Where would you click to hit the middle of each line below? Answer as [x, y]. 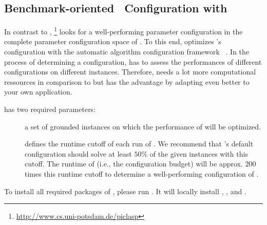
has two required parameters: [50, 109]
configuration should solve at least [78, 153]
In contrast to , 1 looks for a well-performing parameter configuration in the [123, 31]
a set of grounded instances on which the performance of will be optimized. [143, 126]
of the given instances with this [199, 153]
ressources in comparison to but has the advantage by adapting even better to [127, 81]
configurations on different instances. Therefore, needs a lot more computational [130, 72]
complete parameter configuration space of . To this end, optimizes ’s [113, 41]
